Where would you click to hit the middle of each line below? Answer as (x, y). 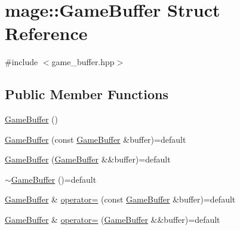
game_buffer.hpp (83, 62)
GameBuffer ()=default (54, 179)
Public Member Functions (87, 94)
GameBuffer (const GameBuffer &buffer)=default (96, 139)
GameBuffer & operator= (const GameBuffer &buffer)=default (120, 199)
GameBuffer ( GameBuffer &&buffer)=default (88, 159)
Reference (46, 33)
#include (21, 62)
